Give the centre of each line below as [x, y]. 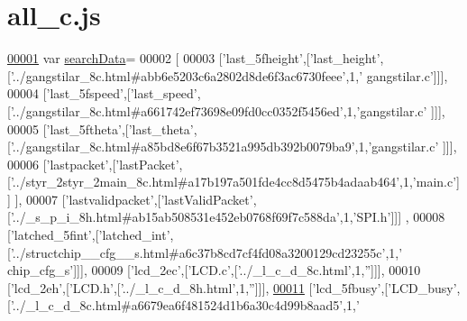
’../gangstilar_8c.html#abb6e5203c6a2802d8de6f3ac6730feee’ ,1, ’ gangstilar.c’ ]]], [229, 75]
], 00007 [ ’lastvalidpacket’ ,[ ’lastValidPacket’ [134, 199]
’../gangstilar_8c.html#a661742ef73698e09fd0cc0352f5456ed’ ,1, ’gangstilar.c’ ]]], [228, 110]
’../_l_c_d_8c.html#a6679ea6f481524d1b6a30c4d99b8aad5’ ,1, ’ [185, 305]
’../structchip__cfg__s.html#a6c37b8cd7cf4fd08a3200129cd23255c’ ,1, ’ [206, 252]
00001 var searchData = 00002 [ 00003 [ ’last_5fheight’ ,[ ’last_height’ [194, 58]
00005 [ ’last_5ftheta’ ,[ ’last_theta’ [101, 128]
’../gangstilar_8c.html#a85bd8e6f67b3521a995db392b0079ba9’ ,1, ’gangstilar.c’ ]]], [233, 147]
